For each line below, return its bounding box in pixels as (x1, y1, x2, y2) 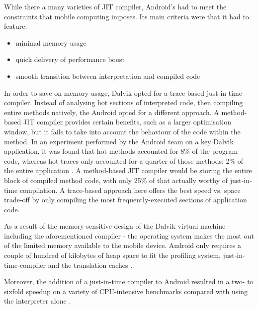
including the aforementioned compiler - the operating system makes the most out (4, 230, 254, 241)
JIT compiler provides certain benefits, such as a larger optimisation (23, 117, 232, 127)
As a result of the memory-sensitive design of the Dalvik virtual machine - (4, 221, 230, 231)
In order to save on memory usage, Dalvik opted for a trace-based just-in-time (4, 87, 242, 98)
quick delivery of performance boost (15, 54, 125, 64)
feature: (4, 21, 27, 31)
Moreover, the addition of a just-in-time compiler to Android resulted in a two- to (4, 276, 254, 287)
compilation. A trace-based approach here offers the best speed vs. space (19, 185, 241, 195)
